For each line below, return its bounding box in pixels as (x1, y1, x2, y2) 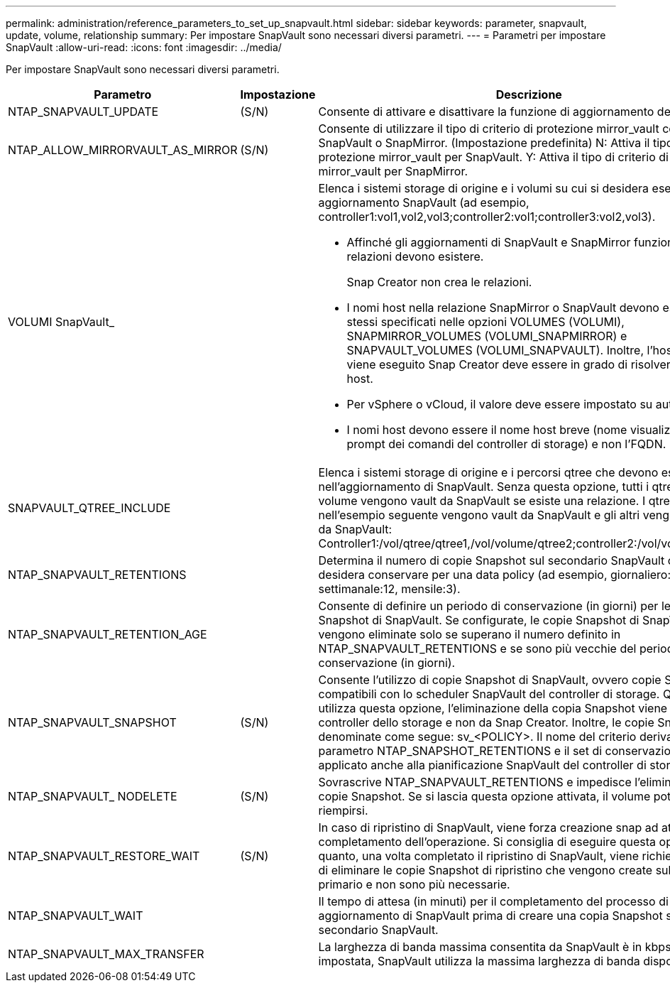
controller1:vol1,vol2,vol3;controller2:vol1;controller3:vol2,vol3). (318, 210, 656, 224)
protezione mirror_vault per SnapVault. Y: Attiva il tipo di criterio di (318, 150, 669, 164)
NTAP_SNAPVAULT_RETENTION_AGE (8, 627, 207, 641)
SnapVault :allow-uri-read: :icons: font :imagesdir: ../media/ (6, 41, 282, 53)
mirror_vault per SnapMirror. (318, 164, 468, 178)
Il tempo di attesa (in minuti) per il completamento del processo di (318, 894, 669, 908)
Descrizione (495, 87, 562, 102)
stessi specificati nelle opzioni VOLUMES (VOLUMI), (346, 315, 625, 329)
